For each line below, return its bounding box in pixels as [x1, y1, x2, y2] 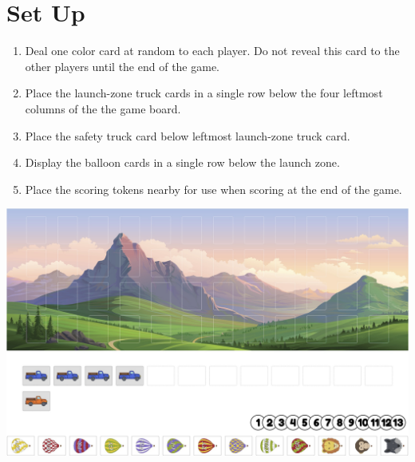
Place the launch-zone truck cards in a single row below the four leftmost [25, 85, 383, 101]
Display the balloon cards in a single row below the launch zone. [25, 154, 340, 171]
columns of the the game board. [25, 100, 181, 116]
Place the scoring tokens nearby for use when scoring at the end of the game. [25, 180, 402, 197]
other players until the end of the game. [25, 57, 220, 74]
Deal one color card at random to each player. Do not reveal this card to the [25, 42, 400, 59]
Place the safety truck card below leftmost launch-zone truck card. [25, 127, 350, 144]
